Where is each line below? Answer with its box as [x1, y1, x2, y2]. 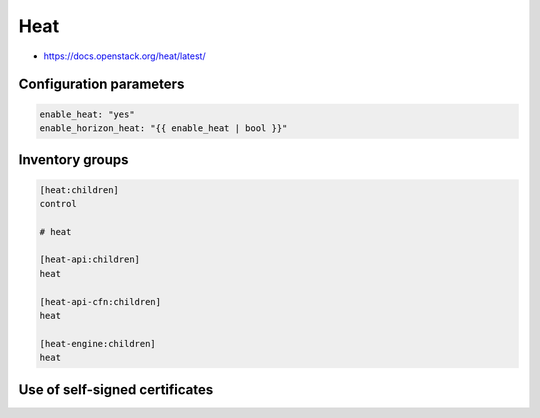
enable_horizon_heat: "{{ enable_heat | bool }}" [39, 122, 288, 134]
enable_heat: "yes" [39, 108, 135, 120]
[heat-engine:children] [39, 338, 157, 349]
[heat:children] [39, 184, 120, 195]
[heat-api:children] [39, 254, 140, 265]
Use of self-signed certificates [18, 381, 214, 398]
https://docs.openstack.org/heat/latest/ [43, 50, 206, 62]
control [39, 198, 77, 209]
